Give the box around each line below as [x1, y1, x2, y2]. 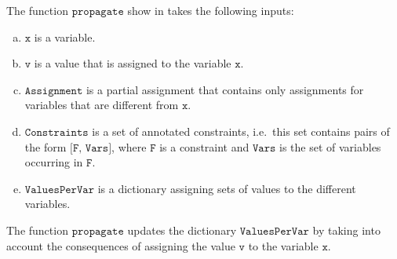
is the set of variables [279, 138, 381, 155]
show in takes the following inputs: [127, 2, 294, 18]
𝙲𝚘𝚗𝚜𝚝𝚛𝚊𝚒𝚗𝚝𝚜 [24, 126, 89, 138]
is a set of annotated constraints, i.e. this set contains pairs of [92, 122, 390, 139]
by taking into [312, 221, 381, 238]
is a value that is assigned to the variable [34, 55, 231, 71]
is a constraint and [159, 138, 249, 155]
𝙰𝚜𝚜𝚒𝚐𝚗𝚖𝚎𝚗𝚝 [24, 85, 83, 97]
